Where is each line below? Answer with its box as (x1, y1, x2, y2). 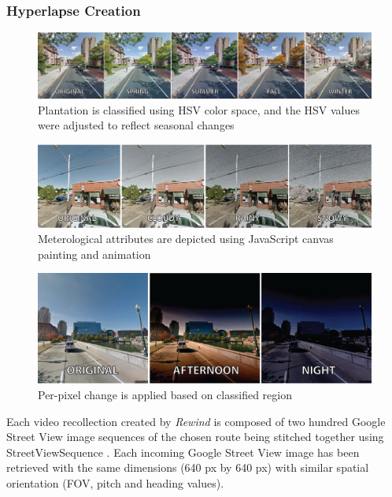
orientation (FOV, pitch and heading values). (6, 474, 224, 491)
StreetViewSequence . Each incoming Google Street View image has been (6, 443, 360, 460)
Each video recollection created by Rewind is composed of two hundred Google (6, 413, 386, 429)
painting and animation (38, 245, 151, 262)
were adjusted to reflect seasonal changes (38, 117, 235, 133)
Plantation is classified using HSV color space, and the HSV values (38, 101, 361, 118)
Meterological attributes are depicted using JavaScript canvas (38, 230, 334, 247)
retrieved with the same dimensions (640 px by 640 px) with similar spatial (6, 459, 369, 476)
